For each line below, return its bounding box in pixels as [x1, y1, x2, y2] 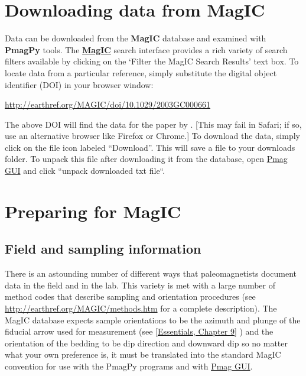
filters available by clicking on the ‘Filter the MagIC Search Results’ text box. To [5, 55, 299, 67]
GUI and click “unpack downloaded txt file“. [5, 164, 165, 177]
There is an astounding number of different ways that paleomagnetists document [5, 267, 297, 280]
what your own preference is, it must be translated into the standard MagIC [5, 348, 281, 361]
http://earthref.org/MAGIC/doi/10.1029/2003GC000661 [5, 98, 211, 111]
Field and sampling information [5, 239, 201, 258]
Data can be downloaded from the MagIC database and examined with [5, 32, 266, 44]
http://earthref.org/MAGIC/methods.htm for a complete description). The [5, 302, 277, 315]
